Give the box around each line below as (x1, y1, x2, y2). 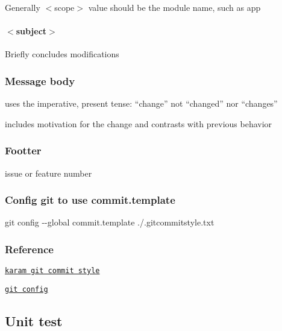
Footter (5, 143, 42, 158)
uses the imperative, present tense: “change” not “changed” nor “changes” (5, 97, 278, 110)
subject (16, 25, 47, 37)
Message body (5, 73, 75, 88)
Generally (5, 1, 40, 13)
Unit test (5, 311, 63, 330)
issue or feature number (5, 166, 92, 179)
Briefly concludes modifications (5, 48, 119, 60)
